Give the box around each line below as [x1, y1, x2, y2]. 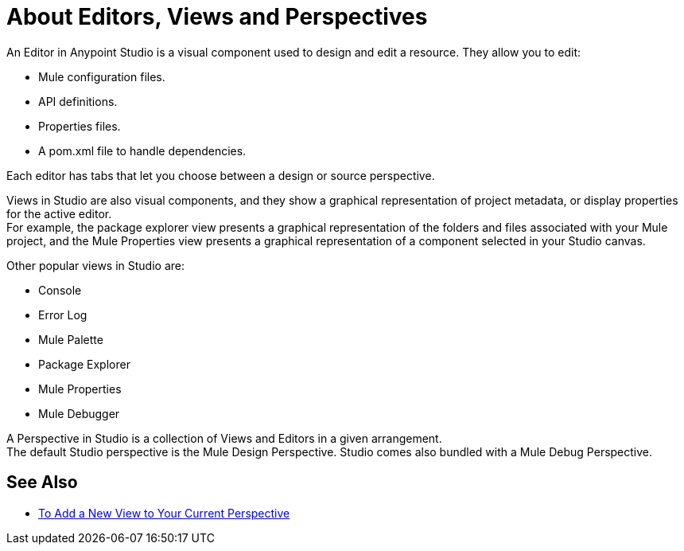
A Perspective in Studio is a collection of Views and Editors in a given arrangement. [6, 431, 442, 445]
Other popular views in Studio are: [6, 258, 185, 272]
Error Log [38, 307, 87, 322]
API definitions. [38, 94, 118, 108]
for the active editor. [6, 206, 112, 221]
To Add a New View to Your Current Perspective [38, 506, 290, 520]
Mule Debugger [38, 406, 120, 420]
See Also [6, 472, 78, 493]
